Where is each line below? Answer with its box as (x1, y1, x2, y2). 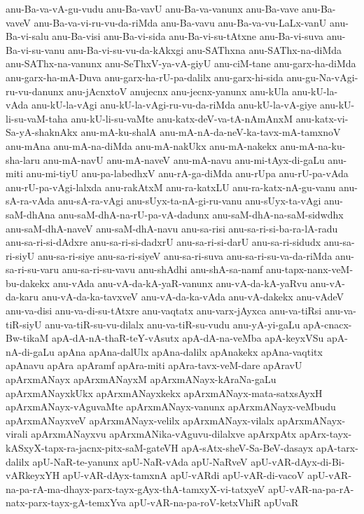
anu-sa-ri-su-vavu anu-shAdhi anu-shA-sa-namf (62, 262, 263, 277)
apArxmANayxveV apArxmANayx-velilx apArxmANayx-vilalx (6, 412, 274, 427)
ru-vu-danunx (6, 83, 64, 98)
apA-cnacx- (303, 317, 352, 331)
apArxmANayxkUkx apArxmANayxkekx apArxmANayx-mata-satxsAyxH (6, 385, 323, 400)
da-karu (6, 289, 39, 304)
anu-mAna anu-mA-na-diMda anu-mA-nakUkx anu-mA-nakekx (6, 138, 277, 153)
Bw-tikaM (6, 331, 49, 345)
